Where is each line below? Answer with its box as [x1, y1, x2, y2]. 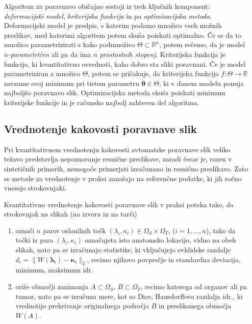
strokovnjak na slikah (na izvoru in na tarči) [4, 209, 137, 219]
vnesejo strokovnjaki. [4, 183, 67, 193]
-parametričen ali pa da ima [8, 49, 91, 59]
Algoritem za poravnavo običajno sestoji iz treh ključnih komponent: [4, 1, 210, 11]
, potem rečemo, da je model [159, 39, 245, 50]
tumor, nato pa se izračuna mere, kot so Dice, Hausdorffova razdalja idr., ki [15, 291, 243, 301]
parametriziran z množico [4, 68, 80, 79]
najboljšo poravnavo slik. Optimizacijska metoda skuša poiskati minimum [4, 87, 226, 98]
